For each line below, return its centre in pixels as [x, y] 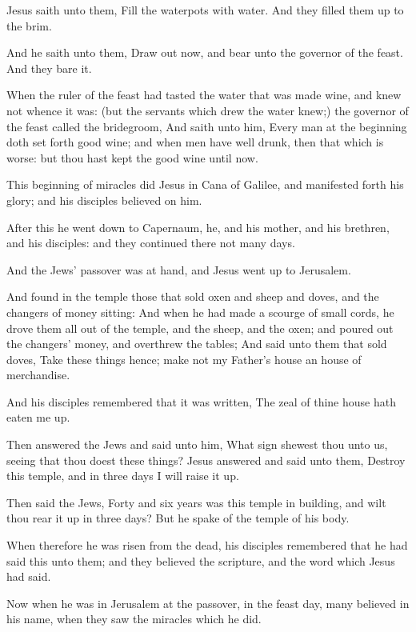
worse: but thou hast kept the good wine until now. [132, 157]
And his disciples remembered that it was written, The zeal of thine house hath [201, 401]
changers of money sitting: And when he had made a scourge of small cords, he [200, 312]
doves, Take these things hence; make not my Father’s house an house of [184, 359]
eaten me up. [38, 417]
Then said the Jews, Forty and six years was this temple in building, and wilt [196, 502]
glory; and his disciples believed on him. [104, 200]
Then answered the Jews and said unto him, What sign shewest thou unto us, [197, 444]
